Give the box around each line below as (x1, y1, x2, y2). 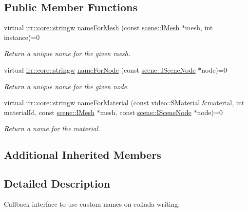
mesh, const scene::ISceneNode (100, 107, 191, 117)
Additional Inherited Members (4, 147, 161, 162)
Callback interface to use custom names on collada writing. (4, 198, 180, 209)
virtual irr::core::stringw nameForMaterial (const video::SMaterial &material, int (4, 97, 245, 108)
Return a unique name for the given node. (4, 81, 129, 91)
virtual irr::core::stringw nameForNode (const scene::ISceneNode (4, 64, 196, 75)
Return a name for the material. (4, 123, 100, 134)
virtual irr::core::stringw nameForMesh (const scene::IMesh (4, 22, 180, 33)
